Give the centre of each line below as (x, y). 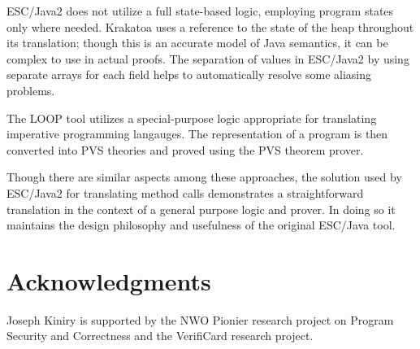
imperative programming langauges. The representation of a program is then (197, 134)
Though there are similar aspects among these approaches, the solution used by (204, 177)
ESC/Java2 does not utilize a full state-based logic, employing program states (200, 11)
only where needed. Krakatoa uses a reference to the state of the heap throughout (210, 26)
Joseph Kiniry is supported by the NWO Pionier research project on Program (200, 319)
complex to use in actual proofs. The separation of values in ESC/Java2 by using (208, 58)
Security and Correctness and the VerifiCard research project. (160, 336)
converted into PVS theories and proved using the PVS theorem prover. (185, 149)
